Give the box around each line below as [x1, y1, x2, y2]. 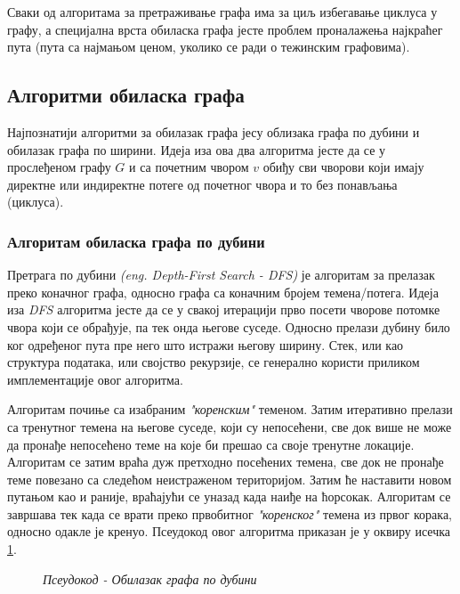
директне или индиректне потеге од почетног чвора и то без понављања [7, 175, 398, 193]
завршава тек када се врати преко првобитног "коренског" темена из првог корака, [7, 504, 452, 523]
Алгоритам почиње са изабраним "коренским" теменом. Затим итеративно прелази [7, 400, 453, 419]
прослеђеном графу [7, 158, 111, 176]
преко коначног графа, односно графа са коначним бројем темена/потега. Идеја [7, 282, 439, 301]
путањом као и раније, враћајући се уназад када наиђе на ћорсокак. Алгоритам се [7, 487, 451, 506]
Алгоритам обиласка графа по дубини [7, 230, 265, 252]
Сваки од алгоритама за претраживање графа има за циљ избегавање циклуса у [7, 3, 438, 20]
